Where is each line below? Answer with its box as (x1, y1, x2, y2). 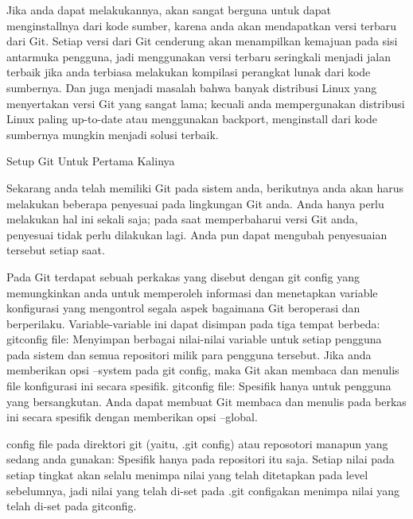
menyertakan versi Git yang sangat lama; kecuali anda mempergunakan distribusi (6, 95, 405, 111)
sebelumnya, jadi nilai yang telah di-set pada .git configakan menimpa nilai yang (6, 482, 400, 498)
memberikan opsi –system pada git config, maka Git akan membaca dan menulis (6, 362, 399, 378)
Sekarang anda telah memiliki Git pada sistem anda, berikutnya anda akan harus (6, 179, 404, 196)
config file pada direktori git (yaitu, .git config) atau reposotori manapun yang (6, 435, 388, 451)
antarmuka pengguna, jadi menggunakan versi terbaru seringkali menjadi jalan (6, 48, 392, 64)
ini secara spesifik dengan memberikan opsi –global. (6, 409, 258, 425)
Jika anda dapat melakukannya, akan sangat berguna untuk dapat (6, 2, 331, 17)
